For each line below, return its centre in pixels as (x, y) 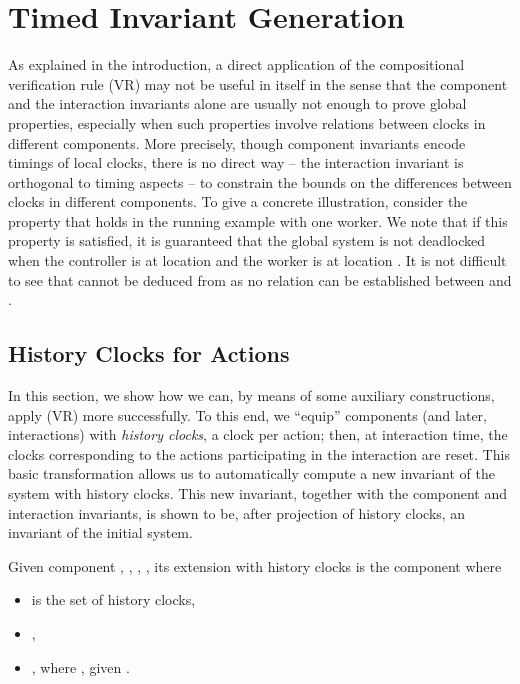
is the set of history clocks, (113, 599)
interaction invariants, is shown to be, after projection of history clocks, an (237, 512)
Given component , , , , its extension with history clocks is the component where (255, 565)
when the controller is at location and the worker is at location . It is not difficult (257, 260)
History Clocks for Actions (149, 353)
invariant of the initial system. (100, 532)
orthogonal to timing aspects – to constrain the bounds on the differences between (260, 181)
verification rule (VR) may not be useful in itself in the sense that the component (258, 83)
